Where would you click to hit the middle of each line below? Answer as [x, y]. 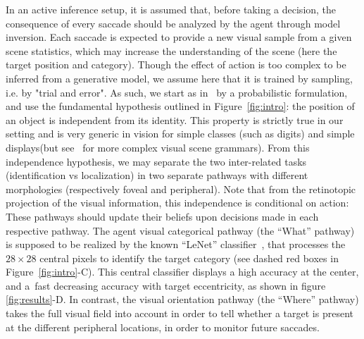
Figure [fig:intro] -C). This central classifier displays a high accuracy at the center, [182, 272]
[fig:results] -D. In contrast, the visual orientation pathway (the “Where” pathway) [182, 299]
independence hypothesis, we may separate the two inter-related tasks [156, 161]
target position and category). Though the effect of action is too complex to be [176, 64]
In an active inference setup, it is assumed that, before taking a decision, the [171, 9]
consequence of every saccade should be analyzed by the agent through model [173, 23]
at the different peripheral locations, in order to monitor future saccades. [163, 327]
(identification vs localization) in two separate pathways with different [157, 175]
